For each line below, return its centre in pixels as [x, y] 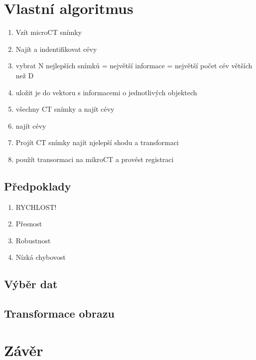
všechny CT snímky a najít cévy [65, 109]
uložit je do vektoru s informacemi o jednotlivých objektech [106, 92]
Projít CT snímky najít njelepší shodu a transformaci [97, 142]
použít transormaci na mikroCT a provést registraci [95, 159]
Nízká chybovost [41, 257]
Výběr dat [31, 284]
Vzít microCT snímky [49, 32]
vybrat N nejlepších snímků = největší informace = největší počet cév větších [134, 66]
